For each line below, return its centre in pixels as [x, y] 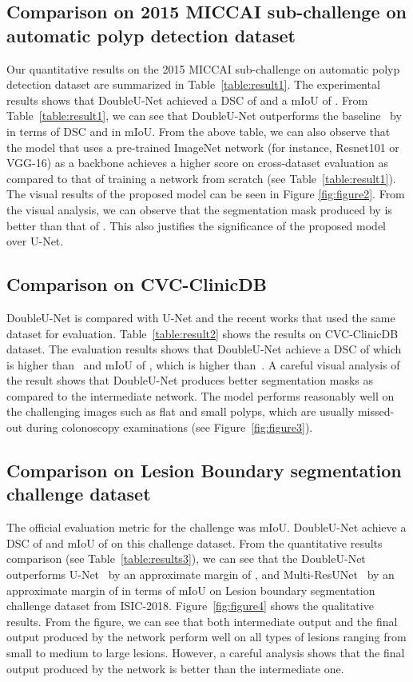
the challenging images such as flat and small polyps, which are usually [181, 411]
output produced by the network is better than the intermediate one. [175, 668]
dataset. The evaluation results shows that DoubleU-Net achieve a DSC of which [204, 349]
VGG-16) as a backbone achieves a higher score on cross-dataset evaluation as [197, 163]
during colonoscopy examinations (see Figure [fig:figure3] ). [169, 427]
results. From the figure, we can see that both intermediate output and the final [202, 621]
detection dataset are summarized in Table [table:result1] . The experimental [193, 84]
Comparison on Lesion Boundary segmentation [204, 471]
